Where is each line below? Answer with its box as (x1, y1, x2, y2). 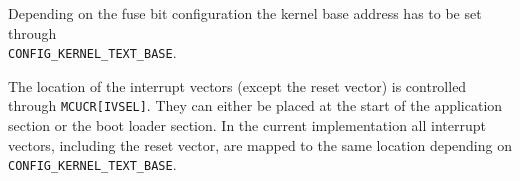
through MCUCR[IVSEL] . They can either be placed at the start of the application (8, 95, 503, 116)
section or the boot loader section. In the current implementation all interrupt (8, 115, 486, 136)
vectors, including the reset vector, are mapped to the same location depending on (8, 134, 512, 155)
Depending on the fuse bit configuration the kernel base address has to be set (8, 3, 482, 23)
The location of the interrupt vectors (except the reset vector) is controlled (8, 75, 467, 96)
